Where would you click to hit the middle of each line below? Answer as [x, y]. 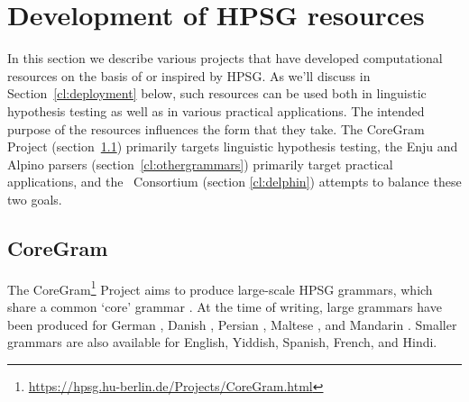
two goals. [35, 199]
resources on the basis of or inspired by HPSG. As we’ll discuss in [189, 75]
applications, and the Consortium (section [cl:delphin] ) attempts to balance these [234, 182]
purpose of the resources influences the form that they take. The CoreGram [216, 128]
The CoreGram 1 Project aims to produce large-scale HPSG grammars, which [220, 288]
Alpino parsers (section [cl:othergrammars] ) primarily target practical [200, 164]
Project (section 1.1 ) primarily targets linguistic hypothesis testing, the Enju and [233, 146]
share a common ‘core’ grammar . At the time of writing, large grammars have [225, 306]
